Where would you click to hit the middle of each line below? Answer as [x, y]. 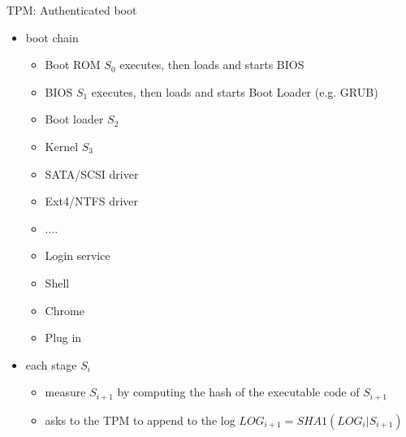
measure [65, 392]
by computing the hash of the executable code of [238, 392]
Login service [78, 255]
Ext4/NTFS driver [92, 201]
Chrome [65, 310]
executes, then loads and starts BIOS [212, 65]
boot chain [52, 37]
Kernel [62, 146]
